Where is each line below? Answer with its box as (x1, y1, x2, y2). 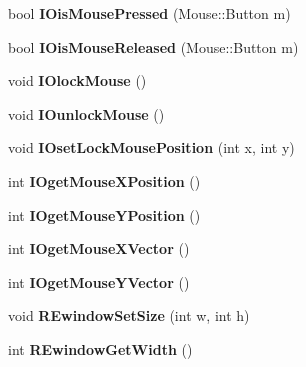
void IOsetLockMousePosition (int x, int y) (8, 137, 295, 158)
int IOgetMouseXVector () (8, 238, 190, 259)
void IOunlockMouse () (8, 103, 165, 124)
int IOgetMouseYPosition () (8, 204, 201, 225)
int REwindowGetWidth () (8, 338, 193, 359)
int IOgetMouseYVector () (8, 271, 190, 292)
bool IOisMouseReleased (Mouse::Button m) (8, 36, 299, 57)
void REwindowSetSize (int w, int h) (8, 305, 250, 326)
